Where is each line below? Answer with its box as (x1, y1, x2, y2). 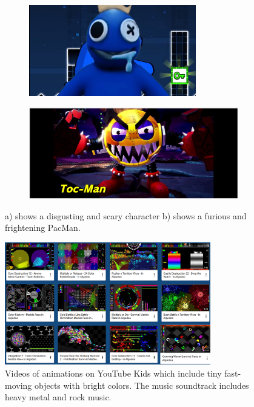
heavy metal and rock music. (5, 391, 112, 403)
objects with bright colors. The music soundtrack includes (34, 378, 249, 391)
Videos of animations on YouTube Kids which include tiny (5, 367, 222, 380)
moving (5, 378, 32, 391)
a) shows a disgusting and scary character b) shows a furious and (5, 209, 247, 222)
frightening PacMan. (5, 221, 81, 234)
